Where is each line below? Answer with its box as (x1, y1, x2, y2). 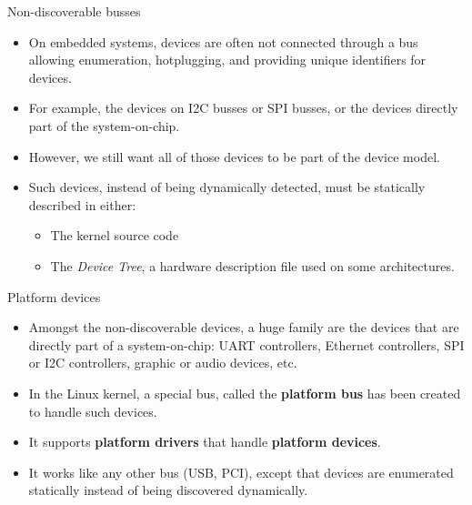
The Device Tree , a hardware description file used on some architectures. (50, 256, 455, 275)
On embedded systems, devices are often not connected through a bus (28, 32, 418, 51)
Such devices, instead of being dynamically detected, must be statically (28, 177, 426, 197)
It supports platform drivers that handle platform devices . (28, 432, 381, 451)
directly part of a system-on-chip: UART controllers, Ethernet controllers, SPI (28, 335, 465, 354)
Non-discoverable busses (7, 2, 141, 20)
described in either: (28, 195, 136, 214)
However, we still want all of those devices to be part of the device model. (28, 146, 440, 166)
